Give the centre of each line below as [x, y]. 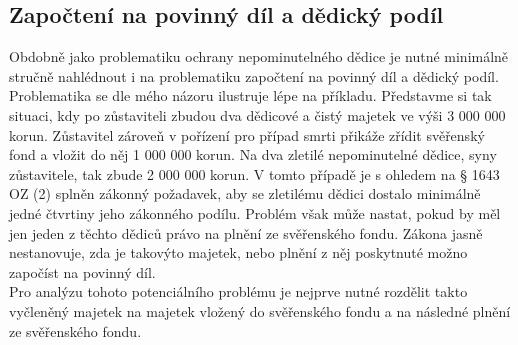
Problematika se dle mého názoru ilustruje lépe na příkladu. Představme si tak [250, 95]
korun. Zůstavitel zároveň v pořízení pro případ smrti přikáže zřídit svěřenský [247, 134]
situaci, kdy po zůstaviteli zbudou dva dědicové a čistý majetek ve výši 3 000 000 [257, 114]
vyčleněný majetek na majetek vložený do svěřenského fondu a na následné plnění [260, 310]
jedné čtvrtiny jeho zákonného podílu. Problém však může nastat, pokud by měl [255, 212]
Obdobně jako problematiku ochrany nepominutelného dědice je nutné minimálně [259, 56]
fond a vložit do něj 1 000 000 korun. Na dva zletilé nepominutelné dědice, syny [253, 154]
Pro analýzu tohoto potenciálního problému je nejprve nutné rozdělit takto [238, 291]
